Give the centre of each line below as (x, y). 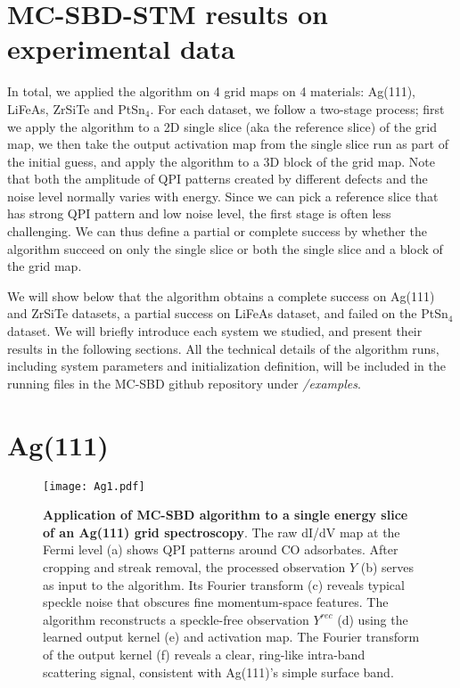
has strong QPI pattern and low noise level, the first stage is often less (199, 213)
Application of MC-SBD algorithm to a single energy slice (226, 515)
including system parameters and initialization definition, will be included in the (226, 366)
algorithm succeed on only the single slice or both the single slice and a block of (225, 248)
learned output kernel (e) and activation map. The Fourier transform (231, 637)
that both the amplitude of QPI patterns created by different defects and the (218, 179)
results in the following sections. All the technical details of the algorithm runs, (223, 348)
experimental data (121, 49)
